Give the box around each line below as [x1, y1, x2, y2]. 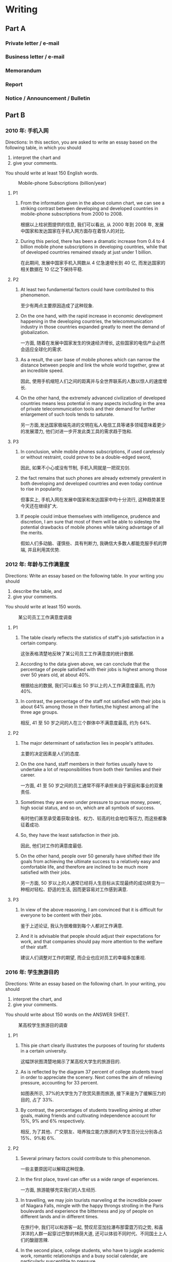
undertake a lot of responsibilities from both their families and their [20, 766, 162, 773]
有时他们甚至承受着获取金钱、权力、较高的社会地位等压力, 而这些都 [20, 815, 163, 821]
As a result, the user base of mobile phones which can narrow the [20, 356, 160, 362]
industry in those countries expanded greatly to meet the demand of [20, 323, 165, 330]
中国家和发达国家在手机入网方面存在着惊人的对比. [20, 227, 126, 234]
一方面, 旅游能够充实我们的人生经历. [20, 1187, 97, 1193]
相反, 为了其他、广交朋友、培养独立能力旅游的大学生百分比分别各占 [20, 1129, 163, 1135]
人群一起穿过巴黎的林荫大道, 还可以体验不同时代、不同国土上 [34, 1231, 163, 1237]
